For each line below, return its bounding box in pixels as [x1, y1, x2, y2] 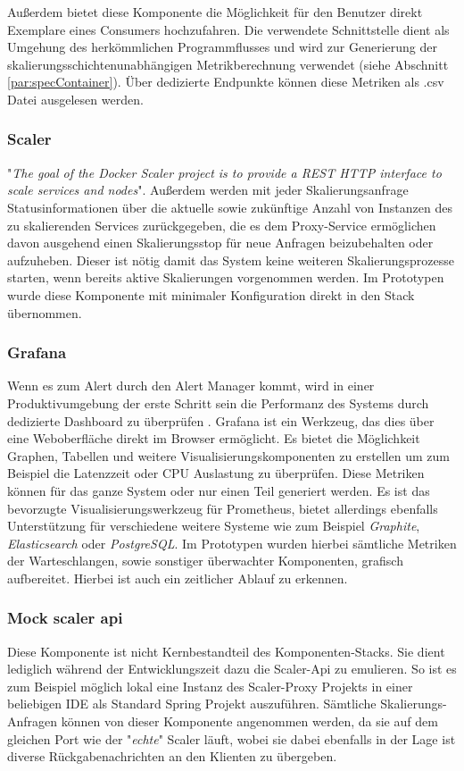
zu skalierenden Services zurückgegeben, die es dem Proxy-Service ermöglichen [7, 215, 436, 234]
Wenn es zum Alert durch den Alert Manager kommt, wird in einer [7, 376, 375, 395]
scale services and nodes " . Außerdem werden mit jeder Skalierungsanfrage [7, 180, 409, 199]
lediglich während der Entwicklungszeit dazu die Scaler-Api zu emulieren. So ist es [7, 659, 457, 678]
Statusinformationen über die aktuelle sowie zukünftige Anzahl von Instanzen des [7, 197, 452, 216]
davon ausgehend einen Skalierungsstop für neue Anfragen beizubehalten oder [7, 233, 434, 252]
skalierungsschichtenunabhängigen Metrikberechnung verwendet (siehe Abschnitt [7, 54, 449, 73]
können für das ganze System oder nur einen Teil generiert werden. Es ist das [7, 481, 430, 499]
